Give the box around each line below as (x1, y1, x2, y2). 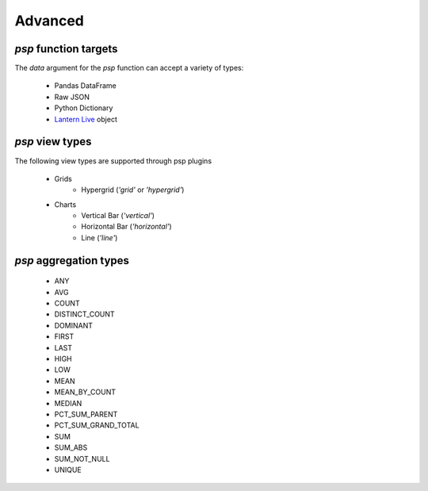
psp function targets (14, 42, 118, 56)
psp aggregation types (14, 254, 130, 267)
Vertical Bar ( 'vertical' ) (81, 211, 155, 221)
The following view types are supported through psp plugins (14, 155, 212, 166)
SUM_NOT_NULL (54, 454, 110, 463)
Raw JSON (54, 92, 90, 102)
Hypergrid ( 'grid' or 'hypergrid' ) (81, 185, 185, 194)
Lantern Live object (54, 114, 118, 124)
